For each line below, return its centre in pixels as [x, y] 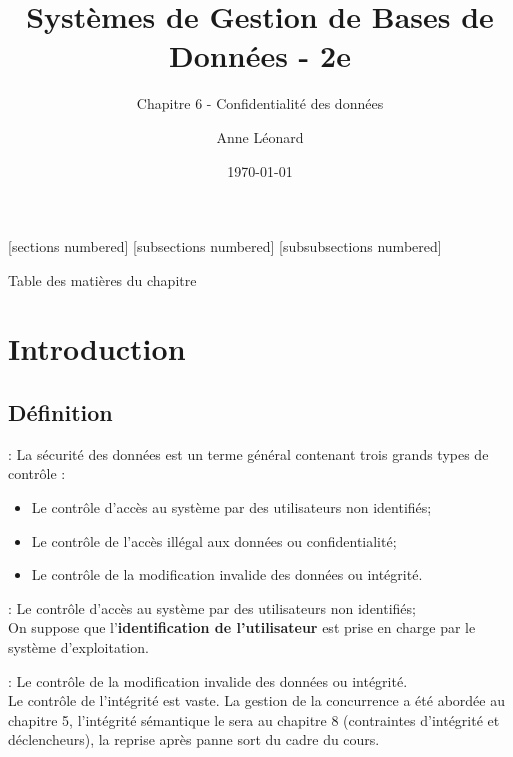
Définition [60, 412]
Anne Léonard [260, 136]
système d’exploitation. [78, 647]
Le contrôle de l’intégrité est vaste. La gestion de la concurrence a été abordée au [256, 700]
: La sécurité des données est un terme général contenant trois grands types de [248, 453]
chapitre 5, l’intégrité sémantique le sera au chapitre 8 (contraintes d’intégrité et [254, 719]
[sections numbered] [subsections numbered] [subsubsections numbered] [225, 246]
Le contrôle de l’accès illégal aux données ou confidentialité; [214, 540]
